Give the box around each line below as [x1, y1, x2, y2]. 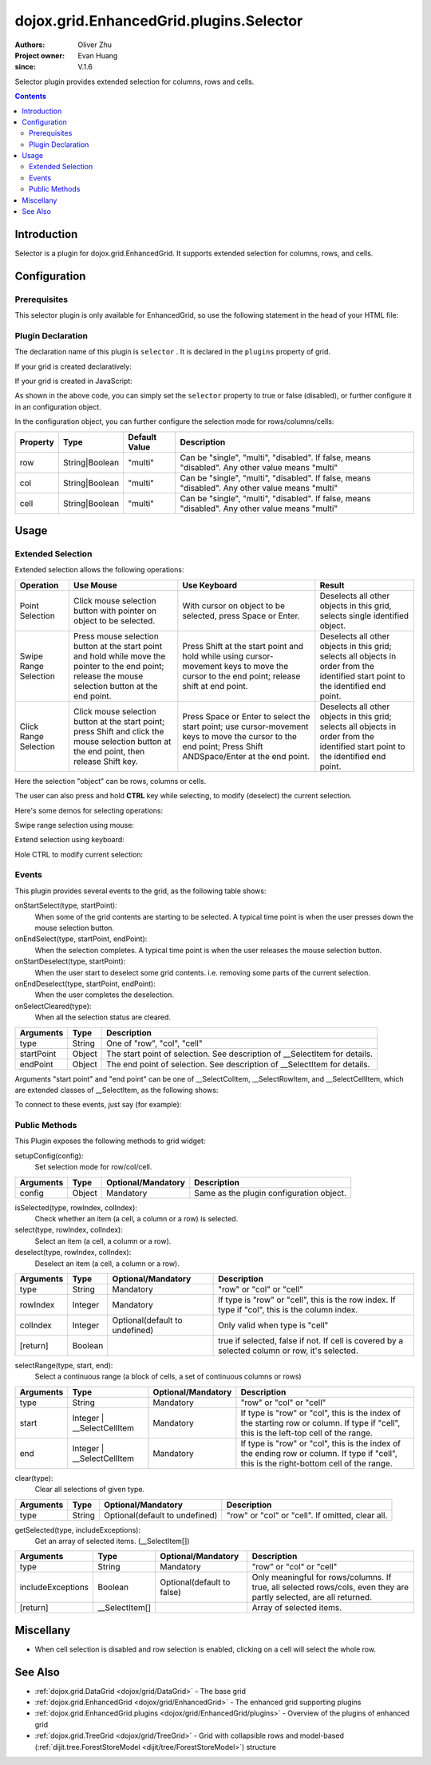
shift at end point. [182, 680, 248, 691]
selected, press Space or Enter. [182, 610, 300, 621]
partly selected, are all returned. [251, 1592, 373, 1603]
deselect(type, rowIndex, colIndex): [14, 1248, 132, 1257]
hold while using [182, 651, 244, 662]
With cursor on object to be [182, 600, 285, 611]
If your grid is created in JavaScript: [14, 376, 133, 386]
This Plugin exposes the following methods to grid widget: [14, 1136, 206, 1146]
